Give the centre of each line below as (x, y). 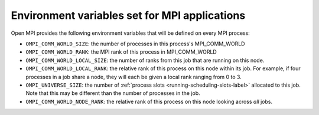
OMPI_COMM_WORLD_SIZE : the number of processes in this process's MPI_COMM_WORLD (135, 44)
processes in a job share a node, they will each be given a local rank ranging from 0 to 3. (134, 77)
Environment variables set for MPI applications (128, 15)
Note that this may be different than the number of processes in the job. (113, 93)
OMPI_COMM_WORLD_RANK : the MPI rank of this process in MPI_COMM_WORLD (121, 52)
